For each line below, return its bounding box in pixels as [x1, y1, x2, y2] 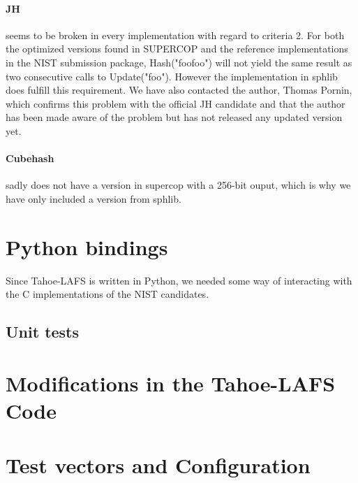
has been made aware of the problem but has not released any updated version [6, 110, 343, 124]
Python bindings [6, 232, 168, 261]
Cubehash [6, 151, 54, 166]
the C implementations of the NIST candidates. [6, 287, 209, 301]
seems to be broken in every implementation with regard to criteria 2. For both [6, 27, 345, 42]
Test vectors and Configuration [6, 451, 311, 480]
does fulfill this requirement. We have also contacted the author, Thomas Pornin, [6, 82, 352, 97]
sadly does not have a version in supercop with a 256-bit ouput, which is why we [6, 178, 351, 192]
